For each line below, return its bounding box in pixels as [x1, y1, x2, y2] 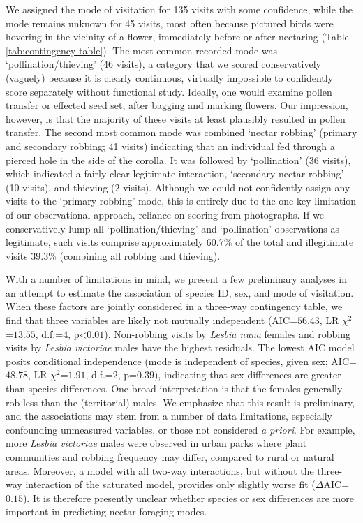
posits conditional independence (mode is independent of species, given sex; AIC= [6, 353, 357, 368]
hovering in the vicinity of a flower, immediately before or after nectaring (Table [6, 29, 349, 44]
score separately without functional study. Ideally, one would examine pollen [6, 84, 332, 98]
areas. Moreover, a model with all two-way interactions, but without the [6, 463, 314, 478]
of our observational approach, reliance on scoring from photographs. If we [6, 207, 324, 221]
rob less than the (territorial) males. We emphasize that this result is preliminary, [6, 395, 355, 409]
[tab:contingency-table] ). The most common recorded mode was [6, 43, 278, 57]
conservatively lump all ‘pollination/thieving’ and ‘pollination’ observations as [6, 221, 340, 235]
